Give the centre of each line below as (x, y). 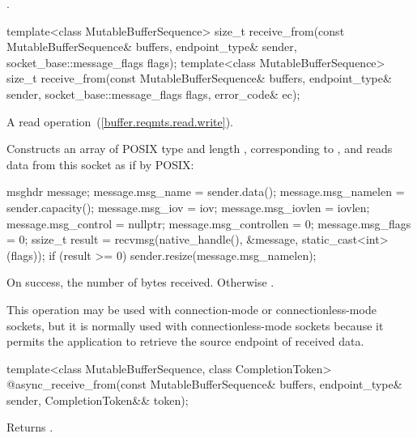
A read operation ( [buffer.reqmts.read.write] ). (120, 121)
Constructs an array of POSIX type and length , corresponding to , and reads (200, 149)
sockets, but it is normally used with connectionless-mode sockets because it (195, 325)
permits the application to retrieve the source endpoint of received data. (185, 341)
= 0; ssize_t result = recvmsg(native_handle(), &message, (153, 239)
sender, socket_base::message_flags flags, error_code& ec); (153, 94)
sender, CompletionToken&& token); (98, 400)
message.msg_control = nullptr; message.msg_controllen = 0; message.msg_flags (209, 223)
